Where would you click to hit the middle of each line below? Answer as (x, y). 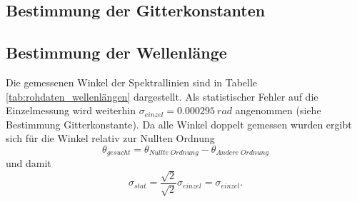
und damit (29, 163)
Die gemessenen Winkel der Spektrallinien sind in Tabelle (132, 82)
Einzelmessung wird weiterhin (71, 110)
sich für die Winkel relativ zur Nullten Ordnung (110, 138)
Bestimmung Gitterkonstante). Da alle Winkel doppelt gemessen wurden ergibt (179, 124)
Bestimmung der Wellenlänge (116, 52)
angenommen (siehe (278, 110)
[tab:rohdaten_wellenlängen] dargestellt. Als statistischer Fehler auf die (162, 96)
